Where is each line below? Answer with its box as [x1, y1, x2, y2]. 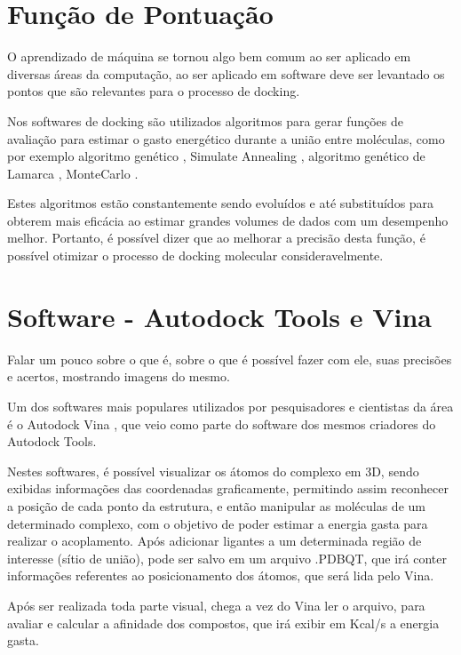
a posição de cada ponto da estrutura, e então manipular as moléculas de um [7, 496, 425, 515]
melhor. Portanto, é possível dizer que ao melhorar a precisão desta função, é [7, 228, 425, 247]
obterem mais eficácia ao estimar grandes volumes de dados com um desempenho [7, 211, 449, 229]
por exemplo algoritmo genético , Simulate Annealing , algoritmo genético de [7, 147, 425, 165]
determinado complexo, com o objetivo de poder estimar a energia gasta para [7, 514, 428, 532]
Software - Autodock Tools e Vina [7, 298, 432, 334]
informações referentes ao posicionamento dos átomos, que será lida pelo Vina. [7, 566, 434, 585]
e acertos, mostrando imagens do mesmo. [7, 367, 230, 386]
